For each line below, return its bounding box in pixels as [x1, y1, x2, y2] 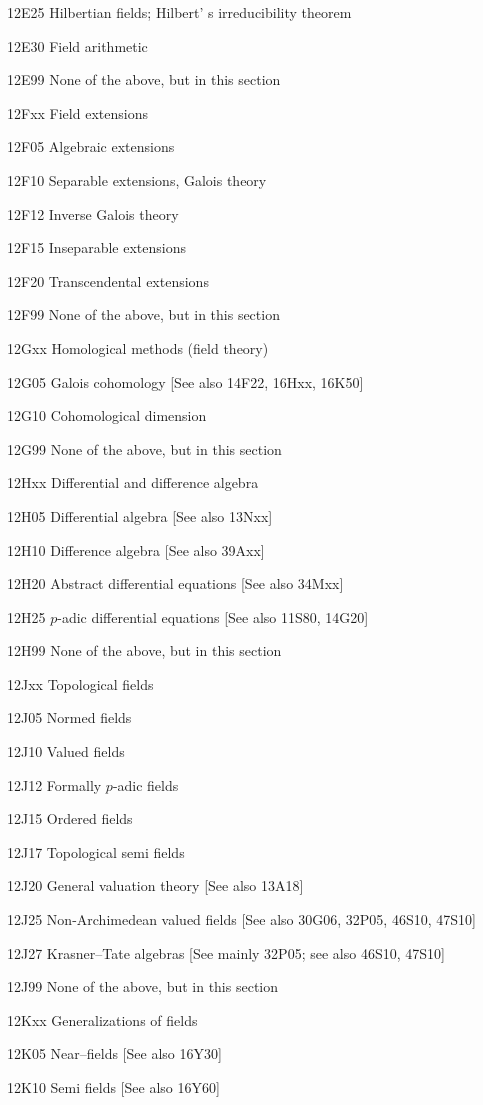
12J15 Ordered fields [7, 808, 133, 829]
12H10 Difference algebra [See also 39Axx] [7, 539, 265, 560]
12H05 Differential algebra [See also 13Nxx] [7, 505, 273, 526]
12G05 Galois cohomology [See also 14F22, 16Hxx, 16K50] [7, 371, 364, 392]
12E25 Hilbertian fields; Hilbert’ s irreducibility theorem [7, 2, 352, 22]
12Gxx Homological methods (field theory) [7, 337, 269, 358]
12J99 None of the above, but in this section [7, 976, 279, 997]
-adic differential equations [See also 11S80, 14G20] [57, 606, 369, 627]
